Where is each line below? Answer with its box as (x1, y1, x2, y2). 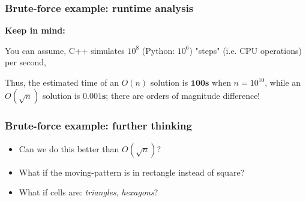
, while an (265, 76, 301, 88)
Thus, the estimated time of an (5, 76, 119, 88)
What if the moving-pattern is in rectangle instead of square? (19, 165, 245, 178)
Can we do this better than (19, 142, 119, 155)
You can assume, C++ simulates (5, 44, 125, 56)
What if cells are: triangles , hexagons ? (19, 186, 158, 198)
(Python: (142, 44, 175, 56)
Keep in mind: (5, 24, 65, 37)
